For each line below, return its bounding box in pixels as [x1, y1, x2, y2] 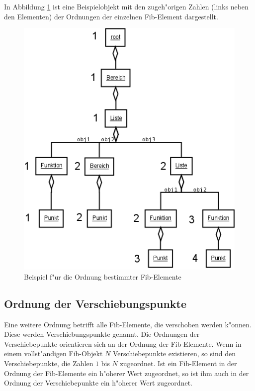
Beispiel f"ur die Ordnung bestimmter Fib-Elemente [24, 271, 181, 282]
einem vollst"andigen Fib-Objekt [4, 348, 103, 359]
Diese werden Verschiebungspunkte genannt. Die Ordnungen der [4, 329, 200, 339]
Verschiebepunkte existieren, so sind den [113, 348, 236, 359]
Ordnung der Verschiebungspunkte [4, 295, 187, 311]
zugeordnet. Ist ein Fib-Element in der [120, 358, 237, 369]
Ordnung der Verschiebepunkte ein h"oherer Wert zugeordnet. [4, 378, 192, 388]
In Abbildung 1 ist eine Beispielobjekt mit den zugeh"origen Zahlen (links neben [4, 1, 249, 11]
